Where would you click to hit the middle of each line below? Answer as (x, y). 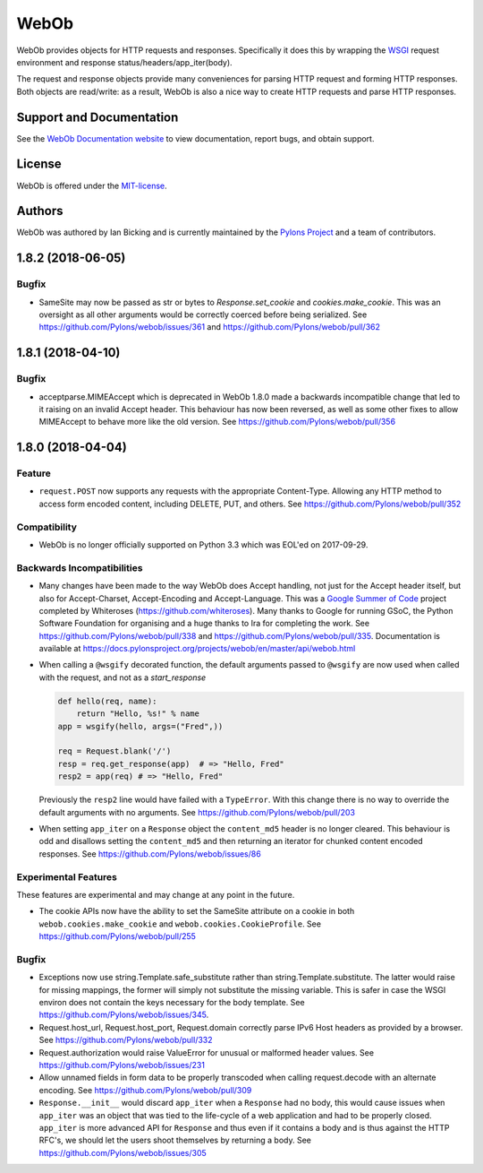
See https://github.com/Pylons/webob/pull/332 (126, 1040)
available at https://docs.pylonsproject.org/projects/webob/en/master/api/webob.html (197, 649)
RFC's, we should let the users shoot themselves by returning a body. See (175, 1140)
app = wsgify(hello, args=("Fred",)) (140, 726)
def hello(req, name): (107, 701)
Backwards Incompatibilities (80, 567)
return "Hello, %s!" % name (138, 714)
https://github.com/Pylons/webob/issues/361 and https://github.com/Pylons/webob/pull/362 (209, 327)
